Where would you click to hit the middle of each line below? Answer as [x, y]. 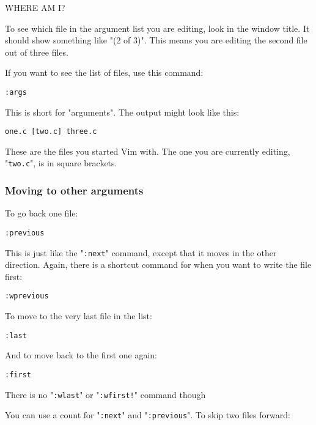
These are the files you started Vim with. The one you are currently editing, [148, 151]
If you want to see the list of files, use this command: [104, 72]
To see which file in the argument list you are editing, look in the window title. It [157, 28]
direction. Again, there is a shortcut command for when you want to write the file [158, 264]
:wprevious [27, 296]
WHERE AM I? [35, 7]
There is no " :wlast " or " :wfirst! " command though [105, 394]
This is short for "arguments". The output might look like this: [122, 112]
